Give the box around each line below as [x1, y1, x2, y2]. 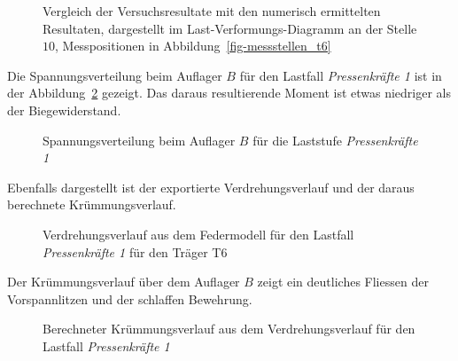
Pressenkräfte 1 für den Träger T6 [43, 242, 228, 261]
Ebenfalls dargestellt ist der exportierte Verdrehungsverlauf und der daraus [7, 177, 415, 196]
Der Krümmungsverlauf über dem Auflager [7, 272, 240, 291]
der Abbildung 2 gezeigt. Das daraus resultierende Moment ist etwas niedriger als [7, 83, 451, 102]
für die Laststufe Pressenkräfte [252, 130, 418, 149]
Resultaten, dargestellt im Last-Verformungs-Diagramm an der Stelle [43, 19, 417, 37]
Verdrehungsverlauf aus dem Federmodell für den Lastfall [43, 224, 354, 243]
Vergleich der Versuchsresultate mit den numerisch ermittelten [43, 2, 381, 20]
